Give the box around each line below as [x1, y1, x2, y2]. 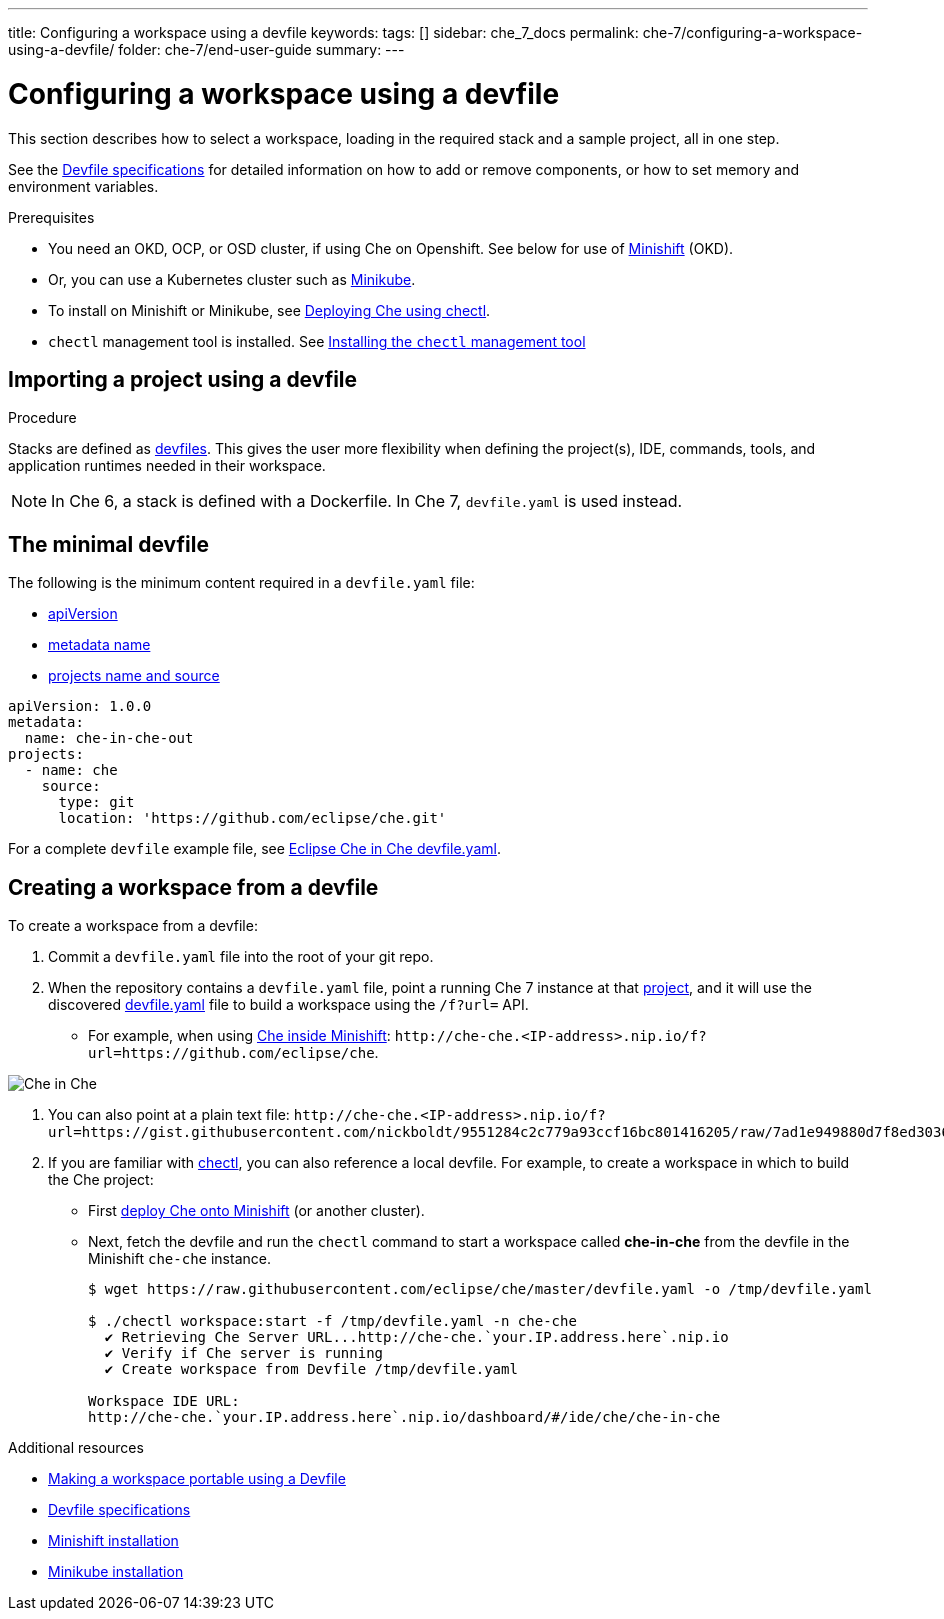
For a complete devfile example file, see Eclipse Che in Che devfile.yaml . [8, 840, 501, 858]
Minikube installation [48, 1563, 184, 1581]
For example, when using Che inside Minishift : [88, 1027, 391, 1045]
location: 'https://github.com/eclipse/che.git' [58, 810, 447, 827]
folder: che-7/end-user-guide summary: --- [118, 41, 405, 58]
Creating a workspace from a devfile [8, 874, 379, 900]
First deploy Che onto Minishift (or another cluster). [88, 1202, 425, 1220]
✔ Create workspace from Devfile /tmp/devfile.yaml [104, 1361, 518, 1378]
